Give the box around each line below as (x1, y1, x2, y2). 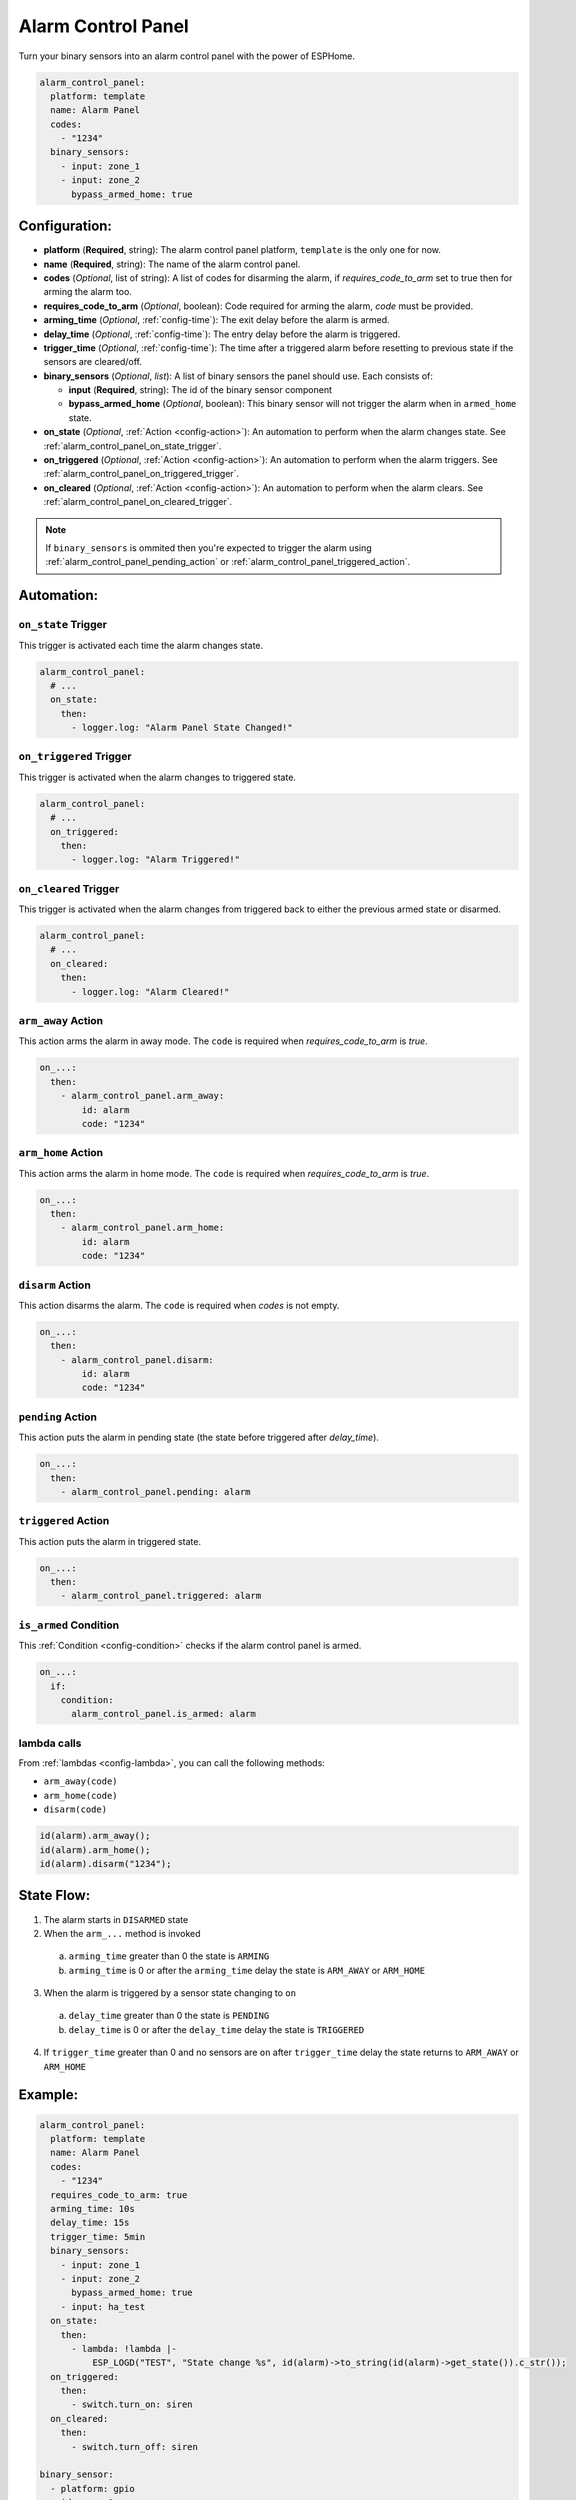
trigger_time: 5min (50, 2231, 146, 2242)
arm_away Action (18, 1013, 104, 1027)
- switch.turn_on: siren (71, 2399, 194, 2410)
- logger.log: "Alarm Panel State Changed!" (71, 722, 294, 734)
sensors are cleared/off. (43, 356, 143, 368)
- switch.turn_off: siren (71, 2441, 199, 2452)
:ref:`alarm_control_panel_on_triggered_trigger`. (43, 468, 240, 480)
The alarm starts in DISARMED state (43, 1913, 189, 1925)
